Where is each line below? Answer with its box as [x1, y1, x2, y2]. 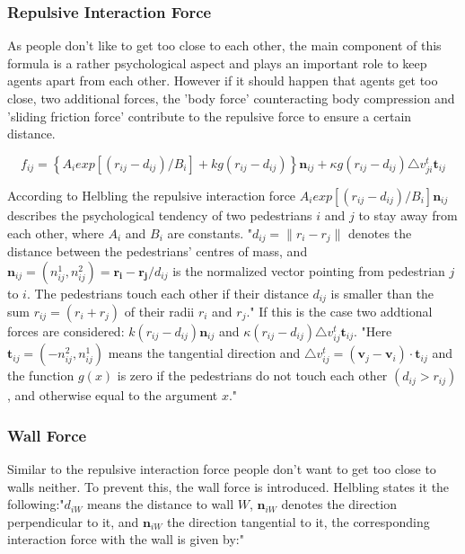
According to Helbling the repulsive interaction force [7, 185, 296, 204]
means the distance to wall [86, 495, 234, 514]
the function [7, 366, 75, 385]
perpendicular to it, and [7, 512, 139, 531]
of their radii [124, 302, 195, 321]
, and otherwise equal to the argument [7, 386, 218, 405]
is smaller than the [330, 283, 434, 302]
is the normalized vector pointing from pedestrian [172, 261, 445, 280]
